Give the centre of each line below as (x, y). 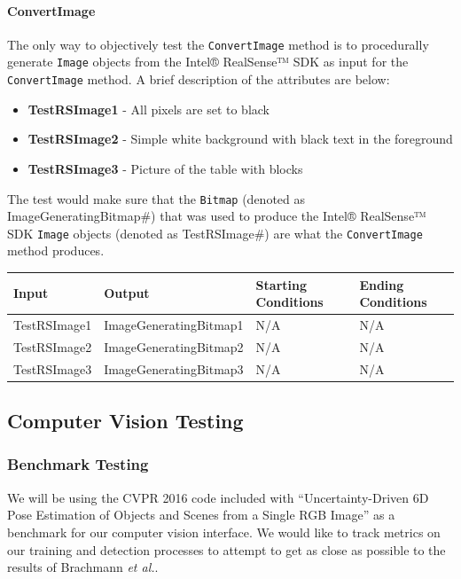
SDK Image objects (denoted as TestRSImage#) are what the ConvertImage (215, 233)
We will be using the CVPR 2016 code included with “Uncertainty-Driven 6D (218, 497)
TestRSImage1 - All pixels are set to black (148, 109)
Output (127, 293)
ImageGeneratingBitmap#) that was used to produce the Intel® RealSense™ (217, 216)
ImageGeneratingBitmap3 (174, 368)
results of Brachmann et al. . (83, 567)
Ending (382, 284)
